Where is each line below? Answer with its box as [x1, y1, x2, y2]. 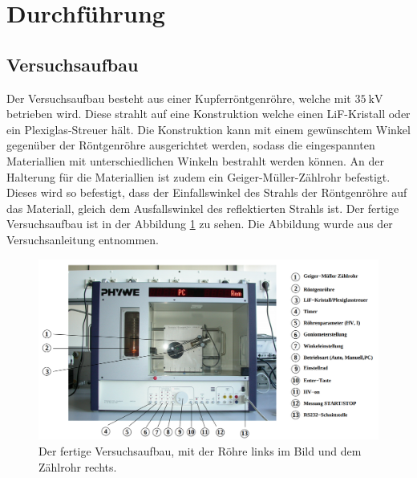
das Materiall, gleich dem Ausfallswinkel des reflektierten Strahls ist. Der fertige [6, 199, 399, 216]
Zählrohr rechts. [38, 458, 117, 475]
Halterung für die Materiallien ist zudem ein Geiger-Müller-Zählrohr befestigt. [6, 168, 391, 185]
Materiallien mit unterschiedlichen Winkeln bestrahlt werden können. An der [6, 152, 384, 169]
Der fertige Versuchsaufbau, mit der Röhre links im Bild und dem [38, 442, 362, 459]
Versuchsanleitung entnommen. [6, 231, 159, 247]
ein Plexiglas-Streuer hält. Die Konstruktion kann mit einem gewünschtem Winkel [6, 121, 411, 137]
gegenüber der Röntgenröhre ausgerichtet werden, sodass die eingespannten [6, 137, 375, 153]
